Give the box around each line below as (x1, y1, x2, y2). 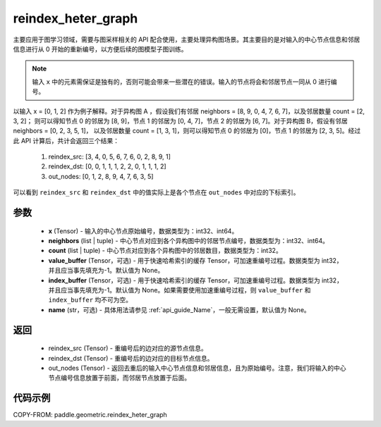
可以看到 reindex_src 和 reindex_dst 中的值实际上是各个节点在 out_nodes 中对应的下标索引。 (13, 188, 300, 197)
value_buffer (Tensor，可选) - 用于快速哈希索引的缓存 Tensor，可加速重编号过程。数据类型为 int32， (48, 256, 343, 264)
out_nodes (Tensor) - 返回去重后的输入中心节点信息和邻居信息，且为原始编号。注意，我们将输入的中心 (48, 364, 346, 372)
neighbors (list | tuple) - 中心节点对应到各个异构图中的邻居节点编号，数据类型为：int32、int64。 (48, 237, 329, 245)
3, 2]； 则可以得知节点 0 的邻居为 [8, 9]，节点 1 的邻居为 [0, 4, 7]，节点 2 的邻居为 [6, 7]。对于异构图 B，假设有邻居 (13, 116, 349, 125)
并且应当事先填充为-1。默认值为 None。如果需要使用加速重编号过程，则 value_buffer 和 (48, 285, 311, 294)
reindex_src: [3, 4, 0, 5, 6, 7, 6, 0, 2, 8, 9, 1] (48, 152, 171, 161)
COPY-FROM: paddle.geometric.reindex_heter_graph (13, 411, 167, 419)
